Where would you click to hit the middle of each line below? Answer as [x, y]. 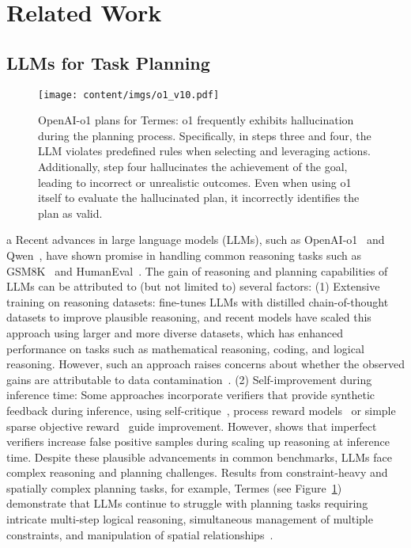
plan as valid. [70, 213]
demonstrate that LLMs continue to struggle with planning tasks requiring [187, 503]
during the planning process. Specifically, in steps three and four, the [205, 135]
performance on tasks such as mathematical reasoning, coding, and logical [185, 348]
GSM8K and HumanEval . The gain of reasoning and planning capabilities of [197, 270]
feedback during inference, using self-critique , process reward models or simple [201, 410]
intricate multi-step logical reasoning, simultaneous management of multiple [190, 519]
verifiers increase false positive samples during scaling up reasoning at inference [198, 441]
